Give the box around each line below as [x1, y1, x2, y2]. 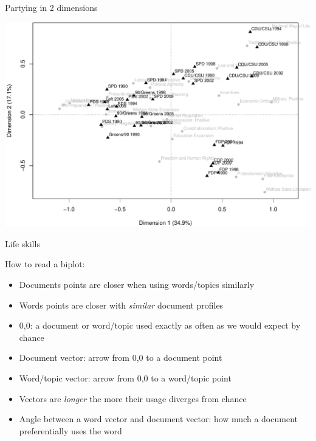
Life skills [5, 237, 40, 250]
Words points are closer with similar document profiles [19, 298, 224, 311]
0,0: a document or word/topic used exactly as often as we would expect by [19, 319, 301, 332]
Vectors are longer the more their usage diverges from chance [19, 392, 247, 405]
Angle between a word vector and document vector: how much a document [19, 412, 298, 425]
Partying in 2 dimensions [5, 1, 98, 13]
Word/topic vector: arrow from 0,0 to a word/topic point [19, 372, 232, 384]
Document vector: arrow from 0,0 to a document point [19, 351, 222, 364]
